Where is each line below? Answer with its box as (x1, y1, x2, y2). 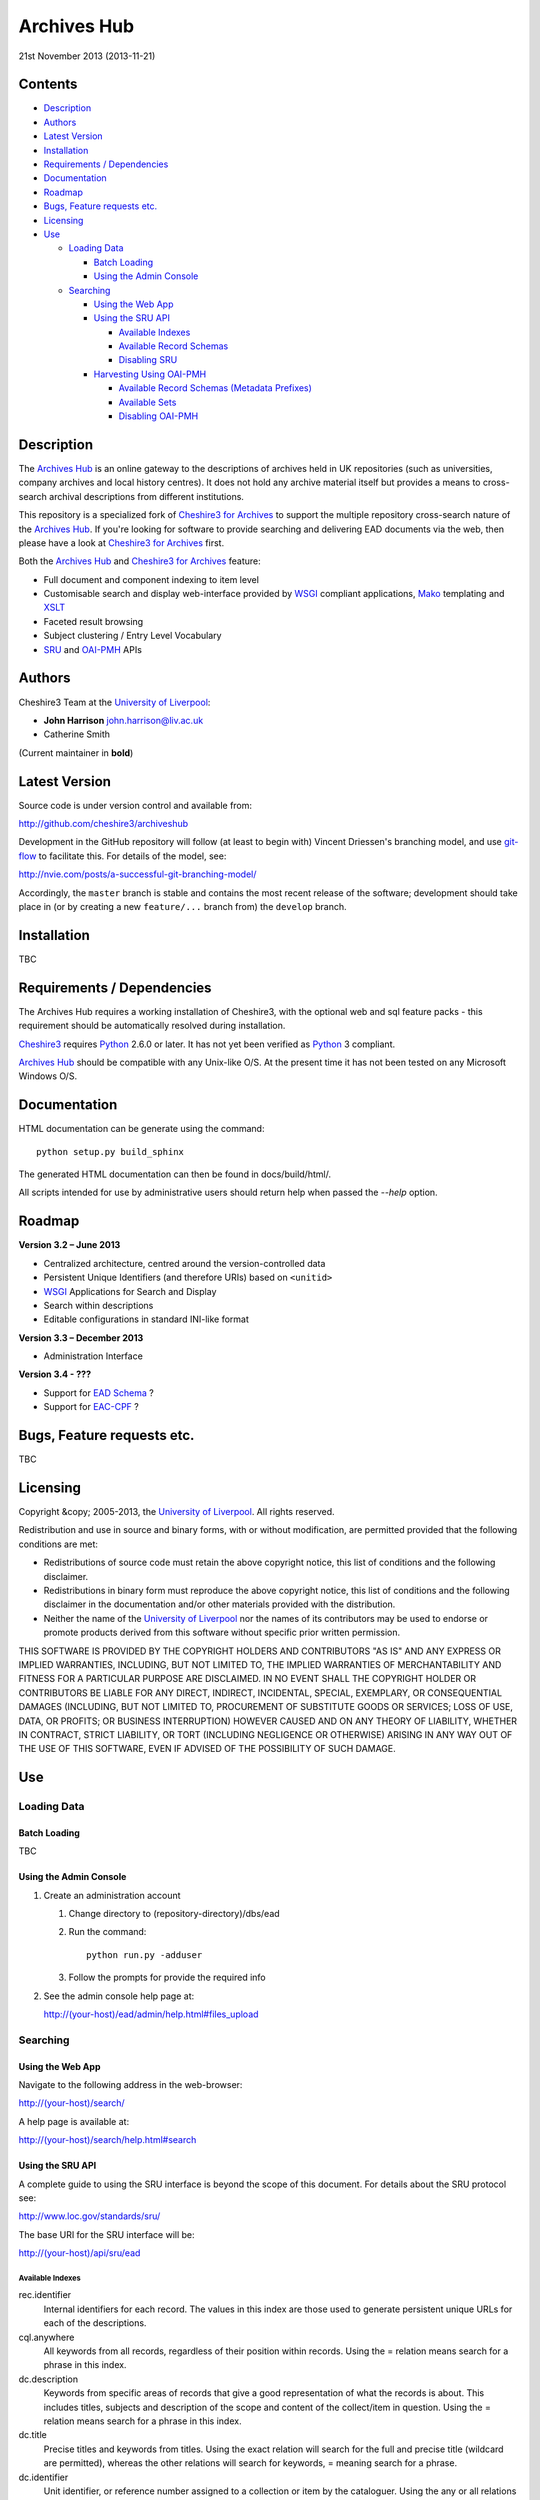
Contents (18, 76, 78, 93)
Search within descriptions (43, 1299, 154, 1311)
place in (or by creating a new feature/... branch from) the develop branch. (18, 900, 347, 912)
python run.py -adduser (86, 1949, 203, 1960)
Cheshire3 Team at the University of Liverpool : (18, 696, 211, 708)
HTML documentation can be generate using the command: (18, 1123, 265, 1135)
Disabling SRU (118, 354, 178, 366)
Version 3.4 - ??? (18, 1368, 92, 1380)
